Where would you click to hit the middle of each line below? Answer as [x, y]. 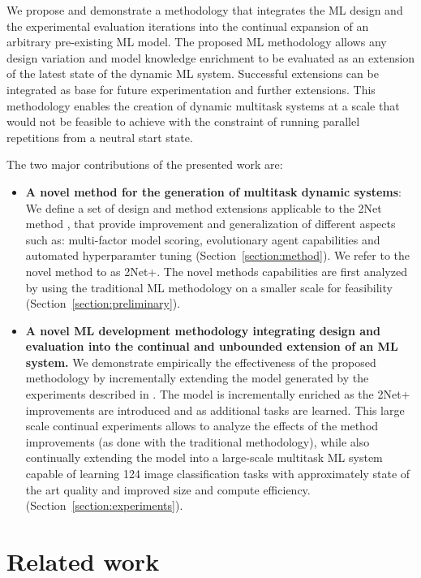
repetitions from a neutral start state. [100, 137]
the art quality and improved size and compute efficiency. [168, 489]
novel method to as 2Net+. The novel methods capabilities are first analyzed [216, 271]
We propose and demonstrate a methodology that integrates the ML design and [205, 10]
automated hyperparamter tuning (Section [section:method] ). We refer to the [217, 255]
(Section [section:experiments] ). [104, 505]
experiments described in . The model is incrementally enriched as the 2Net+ [218, 394]
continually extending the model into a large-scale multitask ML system [204, 457]
